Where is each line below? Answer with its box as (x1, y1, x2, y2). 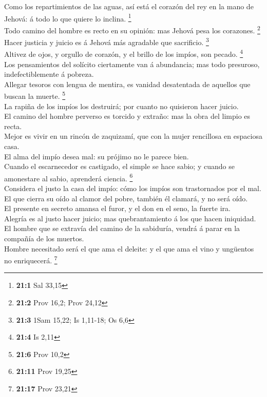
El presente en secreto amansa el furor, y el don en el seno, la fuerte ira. (4, 203, 231, 214)
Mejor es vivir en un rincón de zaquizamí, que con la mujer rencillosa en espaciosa (4, 131, 262, 141)
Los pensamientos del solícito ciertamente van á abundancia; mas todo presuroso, (4, 58, 260, 69)
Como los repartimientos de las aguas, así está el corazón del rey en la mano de (4, 1, 254, 11)
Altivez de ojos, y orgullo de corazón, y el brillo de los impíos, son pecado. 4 (4, 47, 243, 59)
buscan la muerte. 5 (4, 89, 66, 101)
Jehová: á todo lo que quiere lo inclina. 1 (4, 11, 131, 24)
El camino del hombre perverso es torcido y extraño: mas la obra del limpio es (4, 111, 251, 121)
